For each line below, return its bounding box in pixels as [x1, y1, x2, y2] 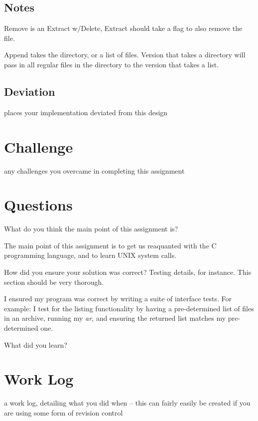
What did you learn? [4, 339, 67, 350]
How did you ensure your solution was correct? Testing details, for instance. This [4, 267, 252, 277]
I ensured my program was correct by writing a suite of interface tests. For [4, 293, 232, 304]
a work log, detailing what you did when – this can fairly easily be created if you [4, 398, 251, 408]
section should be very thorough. [4, 276, 104, 287]
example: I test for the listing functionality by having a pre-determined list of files [4, 303, 254, 313]
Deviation [4, 83, 55, 99]
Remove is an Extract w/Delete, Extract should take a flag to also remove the [4, 23, 243, 33]
